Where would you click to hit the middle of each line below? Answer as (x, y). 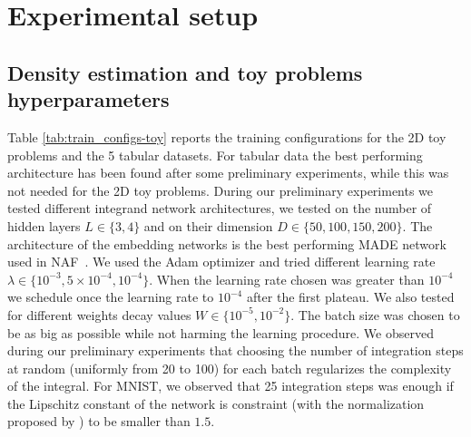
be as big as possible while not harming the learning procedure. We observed (221, 332)
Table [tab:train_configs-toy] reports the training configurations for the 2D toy (227, 136)
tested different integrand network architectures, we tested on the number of (220, 208)
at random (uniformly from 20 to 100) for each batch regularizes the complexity (230, 368)
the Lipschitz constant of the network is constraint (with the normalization (216, 403)
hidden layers (44, 225)
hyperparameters (88, 99)
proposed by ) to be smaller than (99, 421)
